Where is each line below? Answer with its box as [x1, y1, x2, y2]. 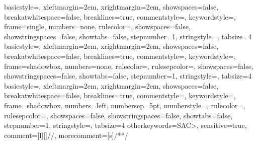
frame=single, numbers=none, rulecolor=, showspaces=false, [4, 21, 191, 32]
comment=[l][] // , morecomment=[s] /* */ [4, 129, 128, 140]
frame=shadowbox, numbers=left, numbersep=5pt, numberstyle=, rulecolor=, [4, 100, 245, 110]
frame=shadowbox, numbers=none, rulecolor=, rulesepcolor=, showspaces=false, [4, 60, 253, 71]
